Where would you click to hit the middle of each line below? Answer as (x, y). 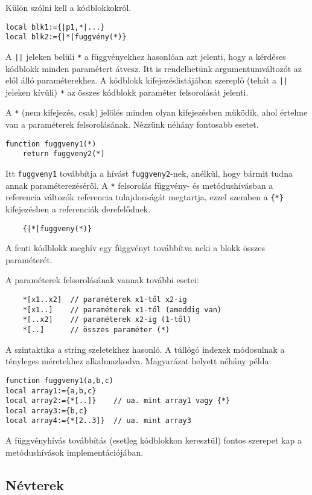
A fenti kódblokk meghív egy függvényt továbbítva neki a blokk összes (135, 248)
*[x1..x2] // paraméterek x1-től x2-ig (105, 300)
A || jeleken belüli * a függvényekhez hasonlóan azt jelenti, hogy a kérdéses (146, 56)
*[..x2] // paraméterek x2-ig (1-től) (107, 320)
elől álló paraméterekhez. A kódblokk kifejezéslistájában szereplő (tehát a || (147, 80)
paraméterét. (29, 259)
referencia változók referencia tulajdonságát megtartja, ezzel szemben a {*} (145, 197)
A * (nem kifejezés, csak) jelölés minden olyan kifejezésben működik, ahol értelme (157, 112)
